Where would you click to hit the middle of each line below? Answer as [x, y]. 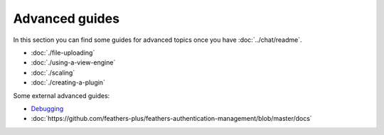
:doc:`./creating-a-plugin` [68, 82]
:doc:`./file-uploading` [63, 53]
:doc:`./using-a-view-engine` [73, 63]
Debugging [47, 108]
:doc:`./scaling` [53, 72]
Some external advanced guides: [62, 95]
